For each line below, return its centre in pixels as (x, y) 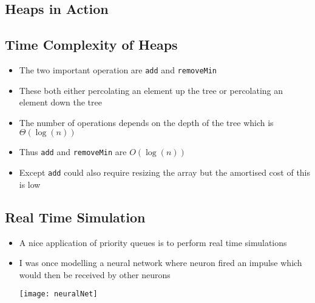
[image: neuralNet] (58, 294)
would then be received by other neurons (95, 274)
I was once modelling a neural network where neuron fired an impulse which (161, 263)
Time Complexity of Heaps (91, 45)
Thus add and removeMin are (73, 152)
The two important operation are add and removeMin (118, 69)
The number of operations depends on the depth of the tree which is (146, 122)
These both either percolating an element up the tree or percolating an (151, 90)
